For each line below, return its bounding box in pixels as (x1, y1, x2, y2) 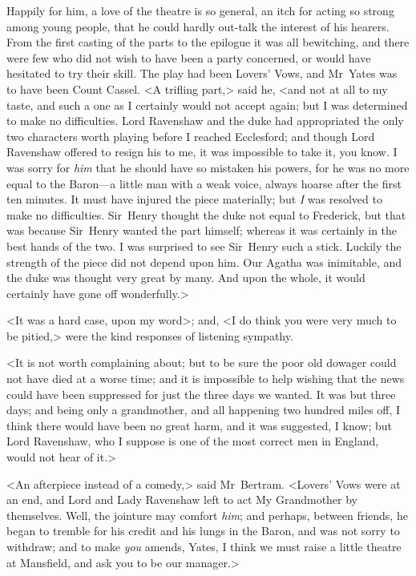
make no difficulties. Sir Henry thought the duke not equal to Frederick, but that (6, 206, 406, 223)
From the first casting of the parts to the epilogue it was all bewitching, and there (6, 34, 410, 50)
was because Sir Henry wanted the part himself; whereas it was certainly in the (6, 222, 398, 239)
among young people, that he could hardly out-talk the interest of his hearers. (6, 18, 390, 34)
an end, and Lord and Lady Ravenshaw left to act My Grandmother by (6, 491, 358, 508)
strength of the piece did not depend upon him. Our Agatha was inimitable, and (6, 253, 402, 270)
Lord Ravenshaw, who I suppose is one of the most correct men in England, (6, 433, 379, 449)
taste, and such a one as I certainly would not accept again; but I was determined (6, 96, 408, 113)
